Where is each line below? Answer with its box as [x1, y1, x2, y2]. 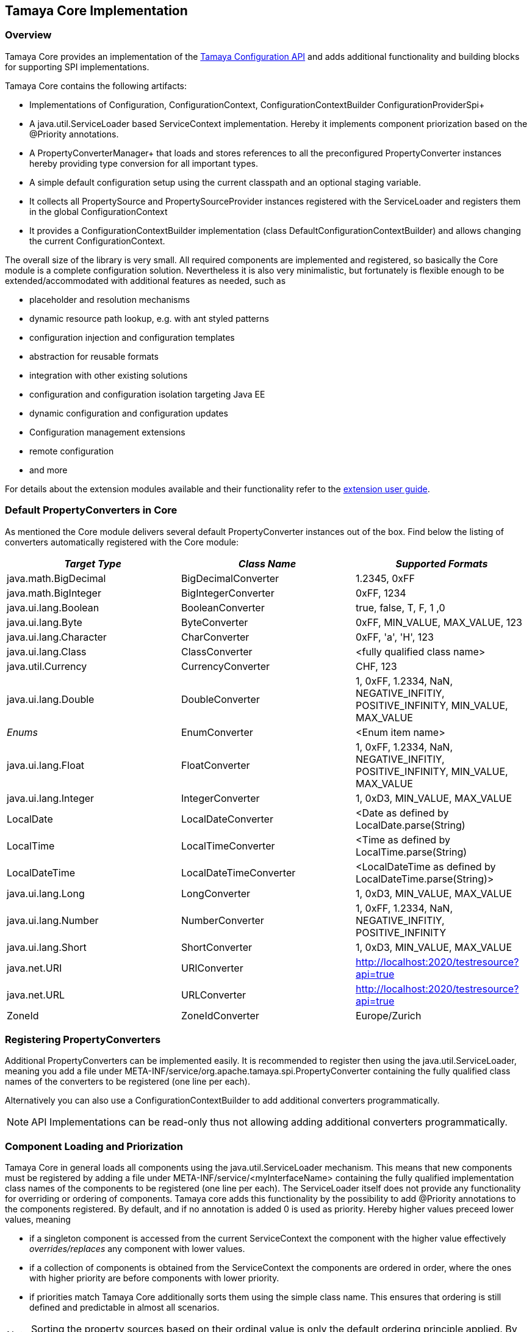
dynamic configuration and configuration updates [29, 407, 228, 418]
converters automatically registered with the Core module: [5, 536, 239, 547]
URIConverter [181, 961, 243, 974]
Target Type [64, 557, 121, 570]
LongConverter [181, 887, 251, 900]
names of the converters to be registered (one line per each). [5, 1076, 250, 1087]
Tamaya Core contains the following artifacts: [5, 80, 187, 91]
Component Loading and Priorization [5, 1140, 183, 1152]
